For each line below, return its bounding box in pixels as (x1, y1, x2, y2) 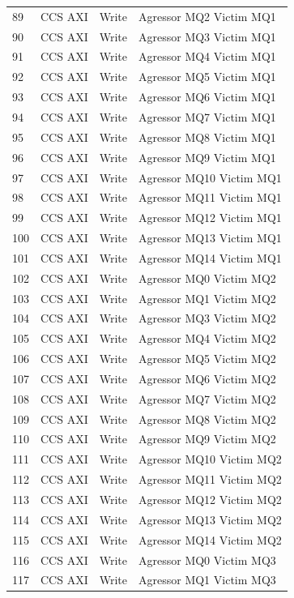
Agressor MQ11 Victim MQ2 (138, 471, 282, 488)
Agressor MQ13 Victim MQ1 (138, 229, 282, 246)
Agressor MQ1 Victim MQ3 (138, 571, 276, 588)
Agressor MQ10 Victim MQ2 (138, 451, 282, 468)
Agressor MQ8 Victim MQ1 (138, 128, 276, 145)
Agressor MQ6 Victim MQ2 (138, 369, 276, 387)
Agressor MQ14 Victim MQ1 (138, 249, 282, 266)
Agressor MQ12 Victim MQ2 (138, 491, 282, 507)
